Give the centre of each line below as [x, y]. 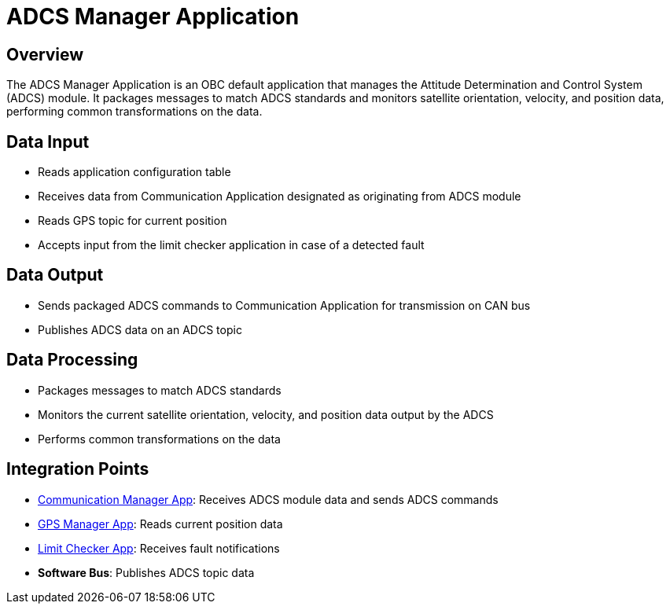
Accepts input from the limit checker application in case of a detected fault [231, 245]
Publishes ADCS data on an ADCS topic [140, 329]
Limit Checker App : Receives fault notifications [159, 548]
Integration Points [78, 469]
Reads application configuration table [134, 172]
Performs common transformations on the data [159, 439]
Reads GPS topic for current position [133, 221]
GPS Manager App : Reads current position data [160, 524]
